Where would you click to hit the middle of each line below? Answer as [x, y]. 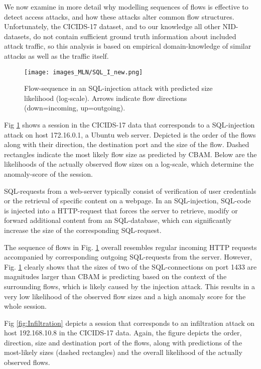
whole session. [25, 306]
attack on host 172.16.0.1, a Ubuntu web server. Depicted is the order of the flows [130, 134]
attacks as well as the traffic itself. [56, 55]
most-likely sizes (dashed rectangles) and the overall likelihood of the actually [123, 352]
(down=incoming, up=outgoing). [75, 108]
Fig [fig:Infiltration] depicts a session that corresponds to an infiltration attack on [129, 323]
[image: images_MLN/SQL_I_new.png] [84, 72]
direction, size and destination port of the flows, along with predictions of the [123, 342]
